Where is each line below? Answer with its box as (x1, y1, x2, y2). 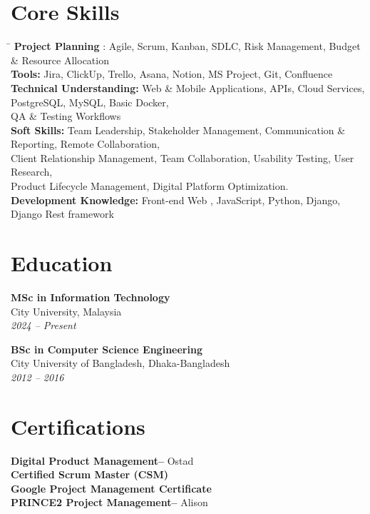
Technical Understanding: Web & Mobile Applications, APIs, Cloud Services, (11, 80, 365, 95)
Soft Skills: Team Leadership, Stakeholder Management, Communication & (11, 122, 346, 137)
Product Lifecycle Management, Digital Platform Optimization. (11, 178, 289, 193)
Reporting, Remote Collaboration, (11, 136, 160, 151)
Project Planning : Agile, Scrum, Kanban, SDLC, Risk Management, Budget (14, 39, 361, 54)
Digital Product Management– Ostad (11, 453, 194, 468)
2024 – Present (11, 318, 76, 333)
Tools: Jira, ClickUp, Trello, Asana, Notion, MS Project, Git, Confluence (11, 66, 333, 81)
